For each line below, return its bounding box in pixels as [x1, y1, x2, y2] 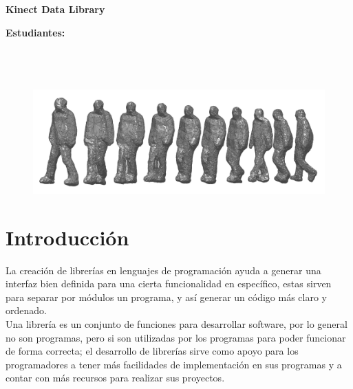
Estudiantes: [6, 25, 65, 39]
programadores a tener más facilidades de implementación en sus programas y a [6, 357, 342, 371]
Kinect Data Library [6, 2, 105, 16]
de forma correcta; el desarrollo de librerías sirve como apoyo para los [6, 344, 299, 358]
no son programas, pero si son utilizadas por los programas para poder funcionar [6, 330, 346, 344]
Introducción [6, 223, 129, 251]
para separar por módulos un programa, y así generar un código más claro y [6, 289, 327, 304]
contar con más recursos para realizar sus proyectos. [6, 370, 225, 385]
